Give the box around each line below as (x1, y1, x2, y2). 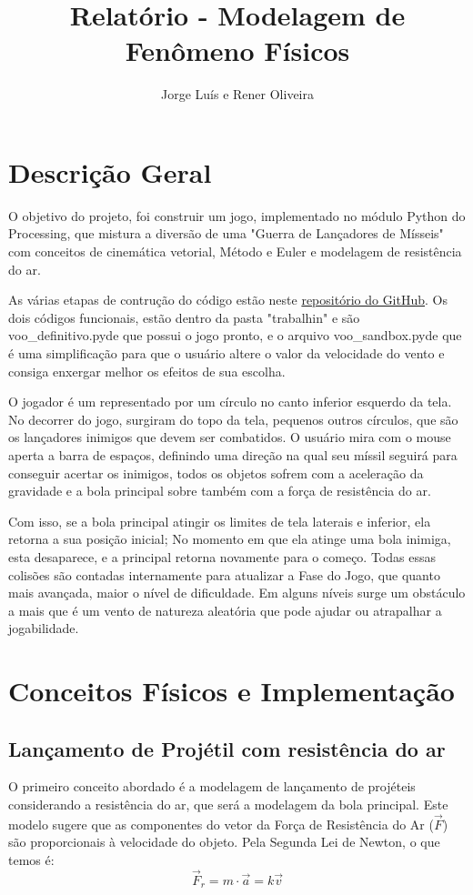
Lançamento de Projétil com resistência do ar (8, 734, 446, 762)
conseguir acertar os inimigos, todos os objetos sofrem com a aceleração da (8, 463, 424, 482)
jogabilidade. (8, 618, 79, 638)
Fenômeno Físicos (125, 32, 350, 69)
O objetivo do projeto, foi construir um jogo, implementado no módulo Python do (8, 206, 466, 225)
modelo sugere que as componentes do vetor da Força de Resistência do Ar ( (8, 814, 434, 833)
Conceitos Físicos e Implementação (8, 672, 455, 709)
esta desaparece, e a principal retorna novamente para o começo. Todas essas (8, 547, 436, 566)
